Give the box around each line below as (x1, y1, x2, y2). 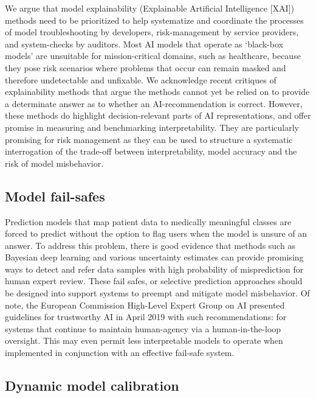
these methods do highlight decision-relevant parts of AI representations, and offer (5, 109, 311, 122)
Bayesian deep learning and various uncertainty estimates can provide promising (5, 251, 304, 264)
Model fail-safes (5, 186, 105, 205)
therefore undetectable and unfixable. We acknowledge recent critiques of (5, 73, 276, 86)
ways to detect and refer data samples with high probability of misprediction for (5, 262, 304, 275)
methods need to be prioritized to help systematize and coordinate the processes (5, 13, 304, 26)
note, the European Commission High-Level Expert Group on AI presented (5, 298, 285, 311)
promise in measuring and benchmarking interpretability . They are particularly (5, 120, 299, 133)
